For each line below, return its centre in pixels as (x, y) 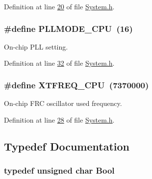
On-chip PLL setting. (36, 46)
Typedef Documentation (67, 146)
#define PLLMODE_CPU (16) (68, 28)
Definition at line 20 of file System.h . (59, 6)
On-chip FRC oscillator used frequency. (63, 103)
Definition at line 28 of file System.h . (59, 119)
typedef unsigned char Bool (59, 170)
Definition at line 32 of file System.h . (59, 63)
